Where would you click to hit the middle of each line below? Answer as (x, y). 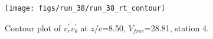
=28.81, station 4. (176, 27)
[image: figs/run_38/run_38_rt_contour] (85, 8)
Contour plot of (33, 27)
